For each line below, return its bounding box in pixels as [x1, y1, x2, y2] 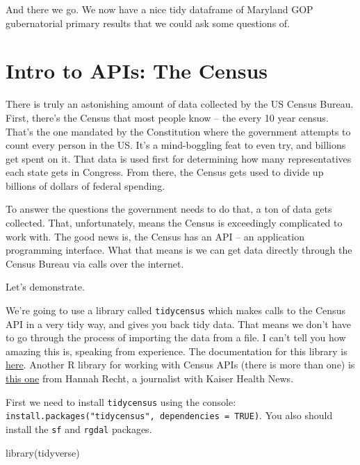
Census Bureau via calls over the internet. [6, 256, 184, 270]
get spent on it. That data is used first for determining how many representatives [6, 151, 352, 165]
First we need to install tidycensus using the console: [6, 394, 236, 409]
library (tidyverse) [6, 445, 80, 459]
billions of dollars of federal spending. [6, 178, 165, 193]
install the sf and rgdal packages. [6, 421, 152, 436]
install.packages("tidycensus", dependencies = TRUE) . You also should [6, 408, 333, 423]
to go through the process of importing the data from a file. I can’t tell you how [6, 330, 346, 345]
